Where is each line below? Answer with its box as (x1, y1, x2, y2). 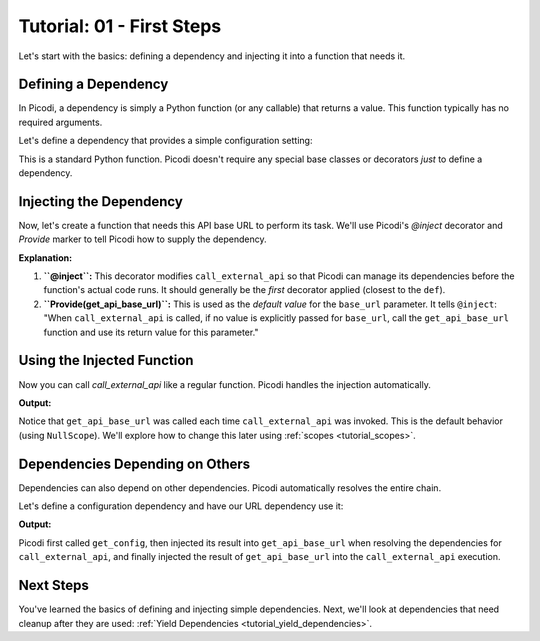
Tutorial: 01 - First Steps (18, 15, 222, 37)
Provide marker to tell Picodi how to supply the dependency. (18, 233, 267, 245)
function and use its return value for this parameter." (43, 326, 259, 338)
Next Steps (18, 577, 89, 594)
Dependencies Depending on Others (18, 455, 251, 472)
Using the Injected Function (18, 352, 194, 369)
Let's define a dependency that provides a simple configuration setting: (18, 135, 313, 147)
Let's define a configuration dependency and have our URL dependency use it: (18, 500, 344, 512)
